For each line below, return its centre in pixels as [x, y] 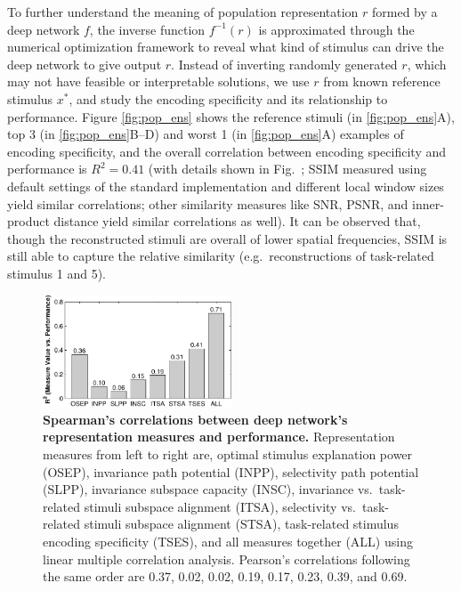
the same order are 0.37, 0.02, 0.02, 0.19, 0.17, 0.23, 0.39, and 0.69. [225, 576]
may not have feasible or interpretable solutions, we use [158, 81]
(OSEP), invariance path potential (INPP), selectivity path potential [231, 471]
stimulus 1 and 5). [57, 273]
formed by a [405, 12]
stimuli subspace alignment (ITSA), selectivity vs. [220, 506]
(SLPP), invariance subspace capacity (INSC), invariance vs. [208, 489]
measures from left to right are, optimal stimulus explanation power [228, 453]
